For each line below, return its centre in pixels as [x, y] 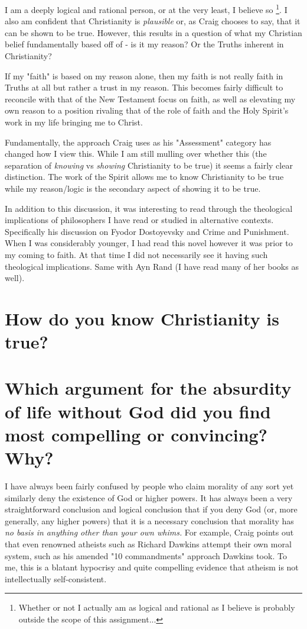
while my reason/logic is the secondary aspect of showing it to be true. [133, 188]
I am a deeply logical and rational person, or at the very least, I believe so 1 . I [146, 9]
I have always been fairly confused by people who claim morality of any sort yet [149, 486]
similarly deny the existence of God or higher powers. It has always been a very [149, 497]
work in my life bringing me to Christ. [74, 122]
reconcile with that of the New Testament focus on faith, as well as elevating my [150, 99]
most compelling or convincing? [136, 434]
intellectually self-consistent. [56, 578]
